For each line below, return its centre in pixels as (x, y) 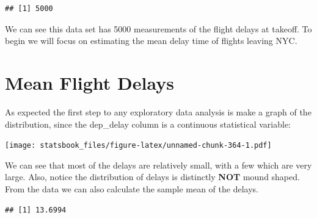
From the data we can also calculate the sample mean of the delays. (132, 188)
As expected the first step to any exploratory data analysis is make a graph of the (158, 111)
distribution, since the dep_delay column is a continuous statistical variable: (148, 124)
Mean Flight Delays (89, 82)
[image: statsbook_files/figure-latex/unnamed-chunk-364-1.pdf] (138, 146)
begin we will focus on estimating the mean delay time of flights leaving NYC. (151, 41)
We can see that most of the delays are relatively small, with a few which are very (158, 165)
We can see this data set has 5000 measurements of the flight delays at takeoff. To (158, 28)
